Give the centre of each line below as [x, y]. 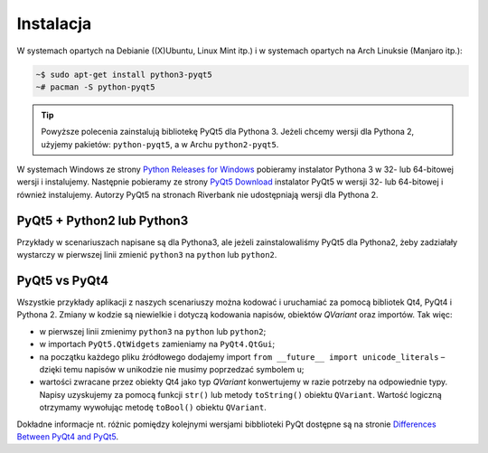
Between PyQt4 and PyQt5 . [68, 436]
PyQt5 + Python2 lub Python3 [103, 220]
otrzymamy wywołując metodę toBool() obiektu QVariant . [153, 408]
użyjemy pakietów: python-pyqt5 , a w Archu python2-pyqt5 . [160, 144]
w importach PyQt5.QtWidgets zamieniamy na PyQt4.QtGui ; [157, 344]
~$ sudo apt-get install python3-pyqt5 [124, 74]
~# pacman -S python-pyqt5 [95, 87]
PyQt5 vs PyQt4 [62, 280]
